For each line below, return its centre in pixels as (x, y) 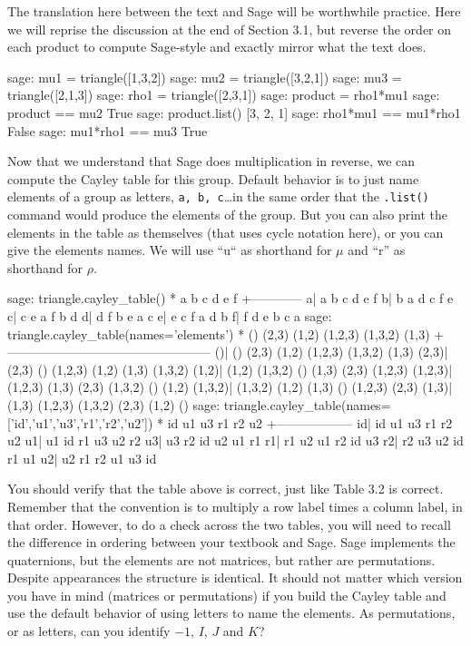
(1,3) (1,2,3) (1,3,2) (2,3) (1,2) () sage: (114, 404)
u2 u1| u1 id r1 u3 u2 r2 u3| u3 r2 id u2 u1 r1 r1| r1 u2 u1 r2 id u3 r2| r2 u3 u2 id (235, 440)
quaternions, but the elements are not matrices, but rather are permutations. (221, 559)
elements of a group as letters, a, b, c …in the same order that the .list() (218, 196)
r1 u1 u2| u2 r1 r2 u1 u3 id (82, 458)
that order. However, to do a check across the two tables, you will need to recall (229, 524)
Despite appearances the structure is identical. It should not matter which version (235, 577)
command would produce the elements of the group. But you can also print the (228, 214)
